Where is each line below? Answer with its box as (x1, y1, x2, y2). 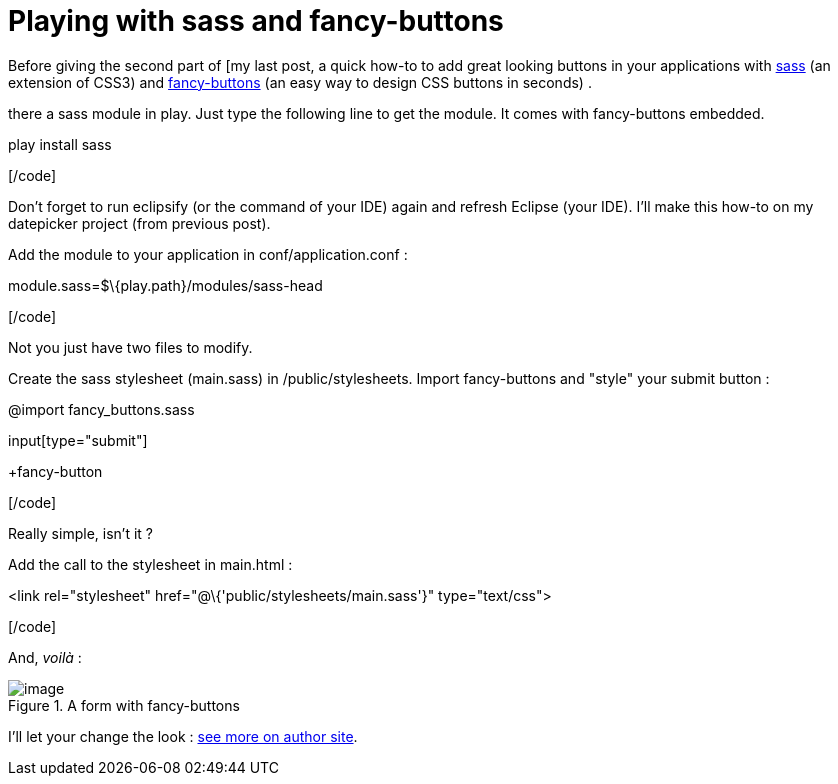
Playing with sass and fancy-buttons (8, 4, 504, 38)
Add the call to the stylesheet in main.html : (8, 555, 293, 573)
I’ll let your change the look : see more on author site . (8, 727, 358, 745)
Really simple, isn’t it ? (8, 524, 153, 542)
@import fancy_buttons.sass (8, 400, 195, 418)
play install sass (8, 135, 112, 153)
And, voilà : (8, 648, 82, 666)
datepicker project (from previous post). (8, 214, 271, 232)
